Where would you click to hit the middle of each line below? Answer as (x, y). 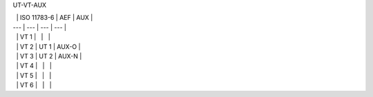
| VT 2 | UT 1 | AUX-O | (48, 46)
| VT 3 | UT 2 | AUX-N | (49, 56)
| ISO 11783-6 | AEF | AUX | (55, 18)
